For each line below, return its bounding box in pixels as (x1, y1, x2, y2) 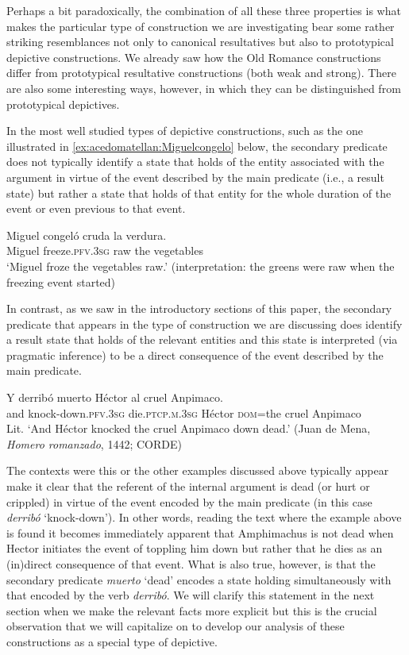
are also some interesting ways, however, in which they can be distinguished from (6, 79, 401, 96)
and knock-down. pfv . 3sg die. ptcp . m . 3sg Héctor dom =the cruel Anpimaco (6, 404, 361, 421)
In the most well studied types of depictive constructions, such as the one (6, 122, 363, 139)
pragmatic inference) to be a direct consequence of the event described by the (6, 346, 384, 363)
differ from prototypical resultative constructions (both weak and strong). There (6, 64, 396, 81)
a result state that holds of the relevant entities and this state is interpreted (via (6, 331, 398, 348)
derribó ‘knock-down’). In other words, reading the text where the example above (6, 509, 402, 526)
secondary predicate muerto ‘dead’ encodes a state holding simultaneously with (6, 571, 392, 588)
